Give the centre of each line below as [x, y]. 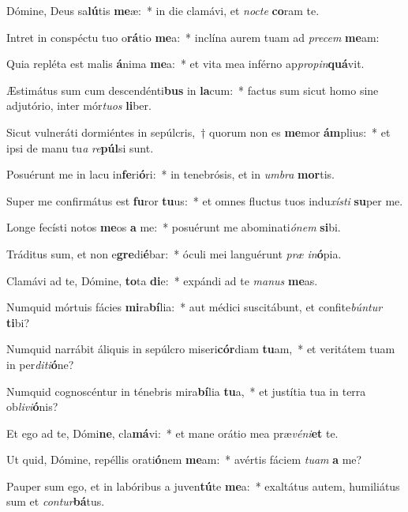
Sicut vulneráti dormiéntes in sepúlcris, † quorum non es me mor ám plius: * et [198, 132]
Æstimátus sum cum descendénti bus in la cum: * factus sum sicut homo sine [193, 90]
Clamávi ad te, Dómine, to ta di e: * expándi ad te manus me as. [162, 280]
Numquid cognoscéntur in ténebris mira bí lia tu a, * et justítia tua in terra [186, 391]
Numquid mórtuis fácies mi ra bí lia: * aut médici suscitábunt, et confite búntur [195, 307]
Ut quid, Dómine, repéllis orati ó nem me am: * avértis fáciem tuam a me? [184, 459]
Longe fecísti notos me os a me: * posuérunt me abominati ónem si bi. [174, 227]
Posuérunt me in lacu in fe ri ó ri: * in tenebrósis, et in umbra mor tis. [170, 174]
